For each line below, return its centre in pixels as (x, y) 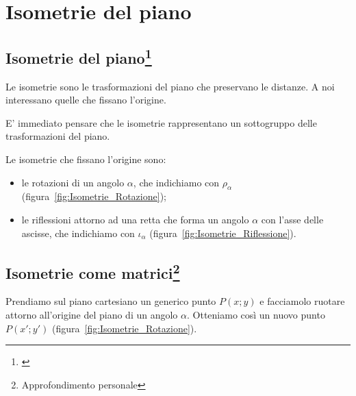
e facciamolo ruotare (302, 301)
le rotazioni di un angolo (73, 182)
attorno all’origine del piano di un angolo (92, 314)
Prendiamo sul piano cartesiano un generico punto (111, 301)
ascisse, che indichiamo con (78, 233)
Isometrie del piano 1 (79, 56)
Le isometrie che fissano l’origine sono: (86, 159)
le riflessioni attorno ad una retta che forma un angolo (135, 219)
